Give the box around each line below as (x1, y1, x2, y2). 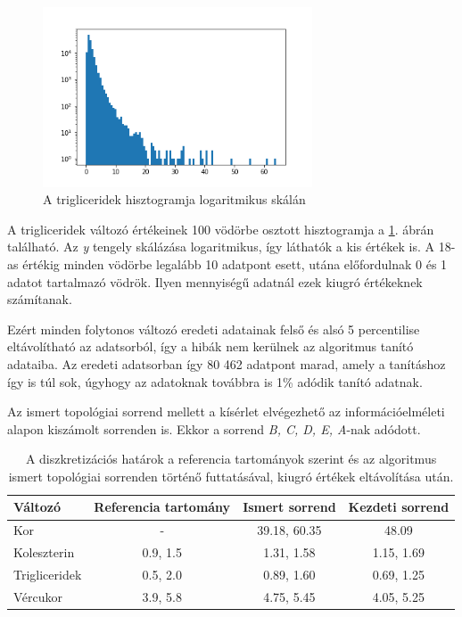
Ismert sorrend (243, 498, 336, 516)
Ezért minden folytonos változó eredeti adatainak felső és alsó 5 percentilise (7, 319, 420, 338)
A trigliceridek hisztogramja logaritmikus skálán (43, 190, 306, 209)
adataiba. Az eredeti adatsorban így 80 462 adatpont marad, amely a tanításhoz (7, 354, 446, 373)
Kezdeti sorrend (348, 498, 450, 516)
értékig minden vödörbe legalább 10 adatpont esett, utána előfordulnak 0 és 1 (22, 254, 448, 273)
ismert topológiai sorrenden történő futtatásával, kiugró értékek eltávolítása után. (8, 466, 454, 485)
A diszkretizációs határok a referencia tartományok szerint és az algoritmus (25, 449, 437, 468)
